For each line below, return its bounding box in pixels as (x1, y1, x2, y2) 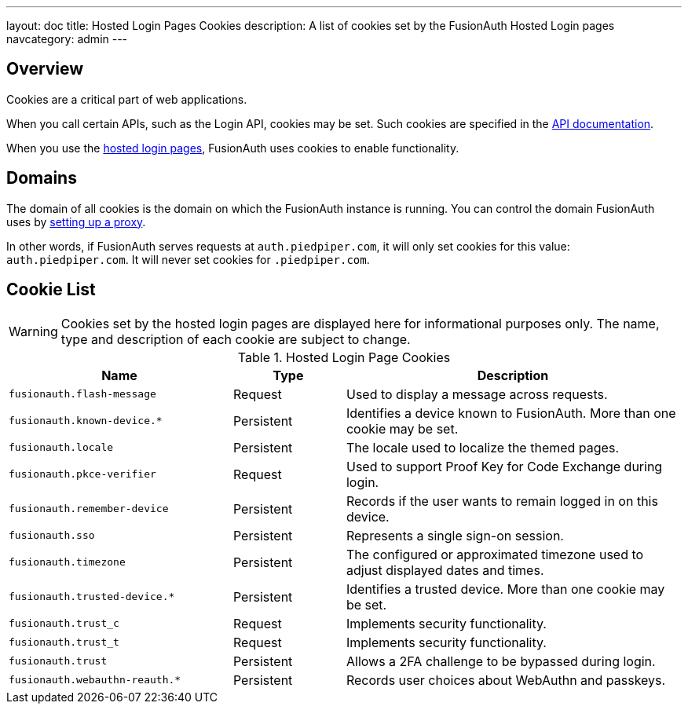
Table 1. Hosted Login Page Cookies (237, 349, 451, 365)
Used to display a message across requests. (346, 386, 608, 402)
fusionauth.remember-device (9, 503, 169, 515)
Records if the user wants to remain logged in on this (346, 492, 658, 509)
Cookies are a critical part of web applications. (6, 92, 247, 106)
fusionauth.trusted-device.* (9, 591, 175, 603)
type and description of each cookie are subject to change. (60, 331, 411, 347)
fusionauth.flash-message (9, 388, 156, 401)
